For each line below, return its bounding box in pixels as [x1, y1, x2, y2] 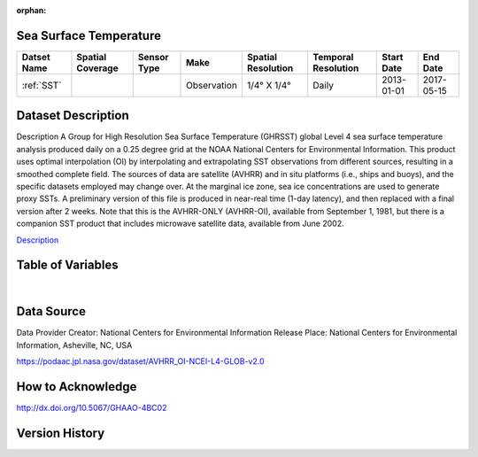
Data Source [16, 304, 86, 319]
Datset [21, 50, 50, 63]
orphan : [16, 5, 47, 15]
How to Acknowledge [16, 379, 137, 394]
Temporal [312, 50, 354, 63]
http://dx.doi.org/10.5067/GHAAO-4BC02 [16, 403, 167, 414]
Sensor [137, 50, 169, 63]
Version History [16, 425, 105, 440]
